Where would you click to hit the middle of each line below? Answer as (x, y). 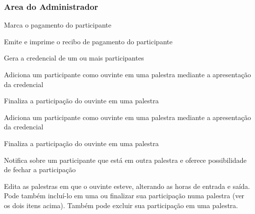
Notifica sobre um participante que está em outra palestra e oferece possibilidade (125, 160)
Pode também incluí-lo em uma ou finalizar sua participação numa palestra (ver (124, 196)
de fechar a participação (40, 169)
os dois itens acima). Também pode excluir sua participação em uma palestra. (121, 205)
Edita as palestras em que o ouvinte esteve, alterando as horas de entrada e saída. (127, 186)
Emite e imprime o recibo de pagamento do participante (88, 41)
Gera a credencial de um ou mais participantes (74, 58)
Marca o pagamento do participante (58, 25)
